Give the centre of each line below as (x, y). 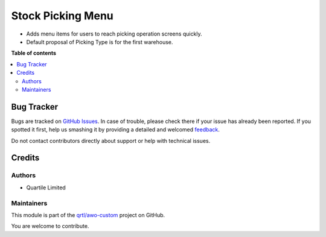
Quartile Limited (46, 188)
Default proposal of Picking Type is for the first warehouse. (100, 42)
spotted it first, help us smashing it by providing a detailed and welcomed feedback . (116, 130)
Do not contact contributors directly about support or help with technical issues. (111, 141)
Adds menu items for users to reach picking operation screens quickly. (114, 34)
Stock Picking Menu (62, 16)
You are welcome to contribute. (50, 226)
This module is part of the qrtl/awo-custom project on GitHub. (88, 215)
